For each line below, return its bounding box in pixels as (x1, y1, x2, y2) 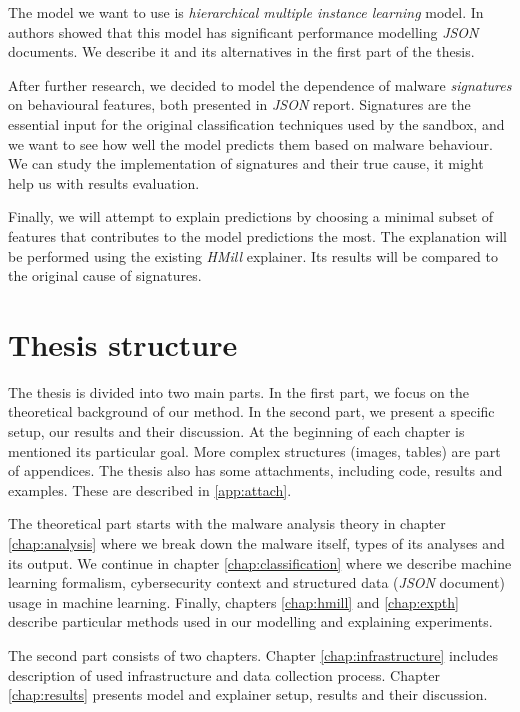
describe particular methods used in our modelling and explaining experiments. (8, 611, 493, 632)
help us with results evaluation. (8, 172, 200, 193)
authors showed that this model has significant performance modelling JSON (8, 21, 479, 42)
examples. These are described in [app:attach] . (8, 479, 292, 500)
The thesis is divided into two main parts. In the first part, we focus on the (8, 381, 470, 402)
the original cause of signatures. (8, 265, 202, 286)
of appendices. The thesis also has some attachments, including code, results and (8, 460, 503, 481)
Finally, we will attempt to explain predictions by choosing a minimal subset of (8, 206, 494, 227)
